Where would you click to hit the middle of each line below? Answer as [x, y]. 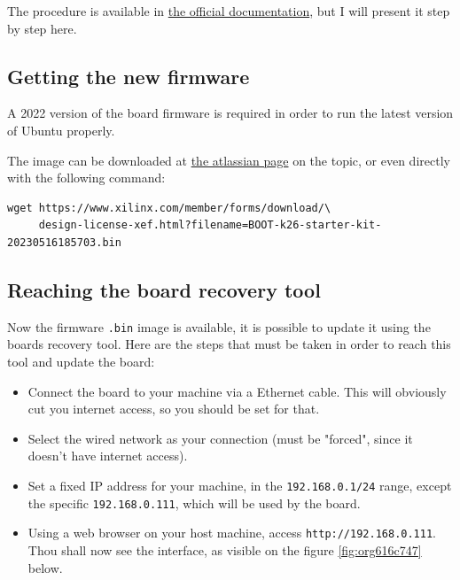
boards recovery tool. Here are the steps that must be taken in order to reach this [229, 344]
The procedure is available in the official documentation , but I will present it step [229, 11]
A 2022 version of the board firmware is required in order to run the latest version [230, 113]
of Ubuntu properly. [61, 130]
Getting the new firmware [129, 76]
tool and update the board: [81, 361]
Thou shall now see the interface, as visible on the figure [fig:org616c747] [225, 549]
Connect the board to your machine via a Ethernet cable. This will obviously [237, 391]
